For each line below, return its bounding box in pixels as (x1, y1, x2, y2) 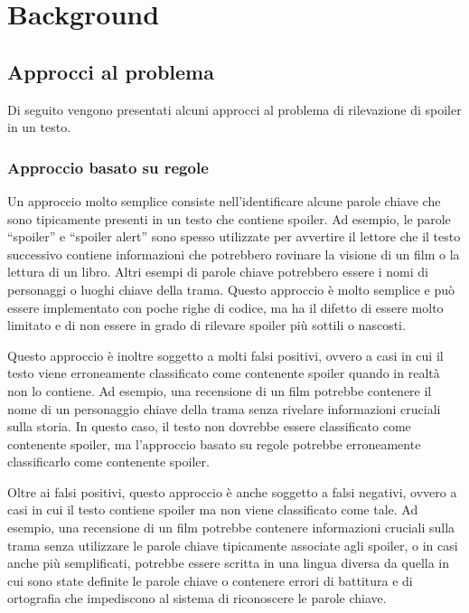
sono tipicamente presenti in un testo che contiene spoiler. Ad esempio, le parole (7, 209, 451, 228)
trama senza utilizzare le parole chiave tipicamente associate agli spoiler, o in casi (7, 535, 458, 554)
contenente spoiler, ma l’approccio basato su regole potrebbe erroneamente (7, 434, 421, 453)
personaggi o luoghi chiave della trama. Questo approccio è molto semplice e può (7, 279, 455, 298)
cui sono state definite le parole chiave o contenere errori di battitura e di (7, 571, 413, 589)
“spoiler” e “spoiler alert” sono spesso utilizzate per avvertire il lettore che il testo (7, 227, 461, 246)
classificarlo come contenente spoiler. (7, 452, 210, 471)
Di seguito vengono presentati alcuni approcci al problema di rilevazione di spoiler (7, 99, 462, 118)
